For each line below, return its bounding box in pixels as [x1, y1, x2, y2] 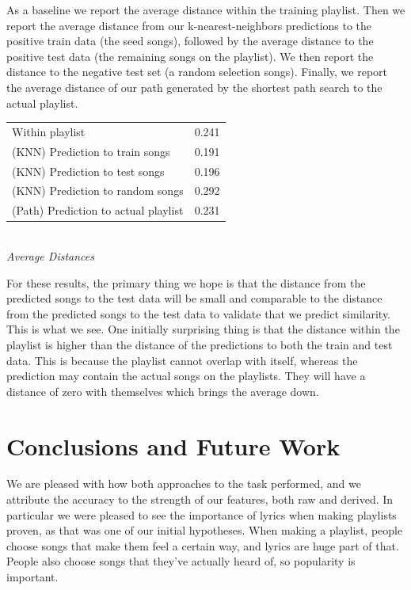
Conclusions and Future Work [6, 429, 341, 462]
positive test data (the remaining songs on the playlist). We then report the [6, 48, 374, 64]
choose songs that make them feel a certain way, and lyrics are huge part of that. [6, 537, 399, 554]
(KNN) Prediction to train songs [12, 143, 170, 159]
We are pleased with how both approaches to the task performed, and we [6, 475, 361, 492]
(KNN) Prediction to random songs [12, 182, 184, 199]
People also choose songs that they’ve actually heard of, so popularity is [6, 553, 356, 569]
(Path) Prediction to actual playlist [12, 202, 184, 219]
